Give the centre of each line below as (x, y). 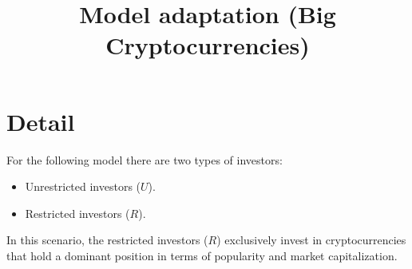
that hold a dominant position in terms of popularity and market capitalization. (202, 255)
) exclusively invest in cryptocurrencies (311, 240)
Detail (41, 121)
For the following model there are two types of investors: (145, 159)
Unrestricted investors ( (83, 186)
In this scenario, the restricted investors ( (107, 240)
